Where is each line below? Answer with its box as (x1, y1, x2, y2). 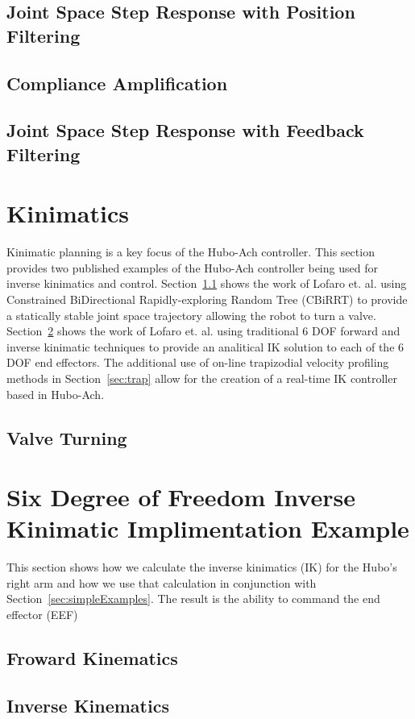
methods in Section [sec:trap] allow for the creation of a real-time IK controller (6, 370, 397, 386)
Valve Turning (6, 425, 127, 450)
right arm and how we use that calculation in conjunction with (6, 574, 317, 591)
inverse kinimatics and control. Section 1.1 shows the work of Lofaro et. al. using (6, 275, 407, 292)
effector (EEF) (6, 606, 78, 623)
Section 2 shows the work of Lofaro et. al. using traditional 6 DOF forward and (6, 322, 400, 339)
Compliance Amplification (6, 70, 228, 95)
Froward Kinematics (6, 646, 178, 671)
